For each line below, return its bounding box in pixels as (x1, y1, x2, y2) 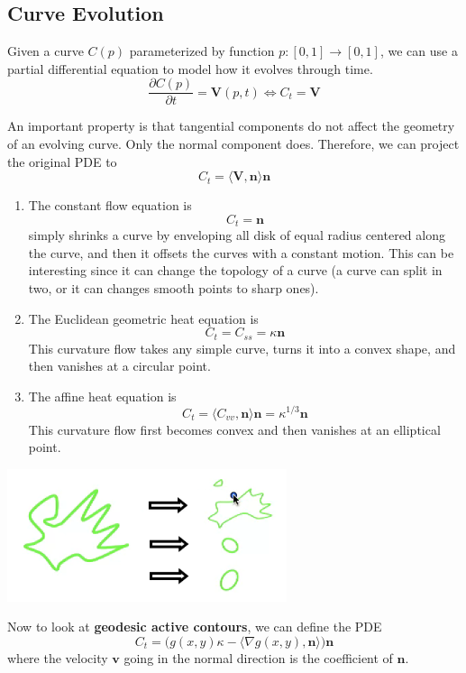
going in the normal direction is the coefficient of (123, 648, 393, 667)
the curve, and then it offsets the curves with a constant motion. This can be (28, 243, 454, 262)
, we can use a (379, 41, 458, 60)
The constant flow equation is (28, 196, 192, 215)
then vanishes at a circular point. (28, 356, 211, 375)
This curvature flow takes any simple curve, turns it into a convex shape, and (28, 338, 456, 357)
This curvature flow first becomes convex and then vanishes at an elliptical (28, 419, 441, 438)
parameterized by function (129, 41, 275, 60)
